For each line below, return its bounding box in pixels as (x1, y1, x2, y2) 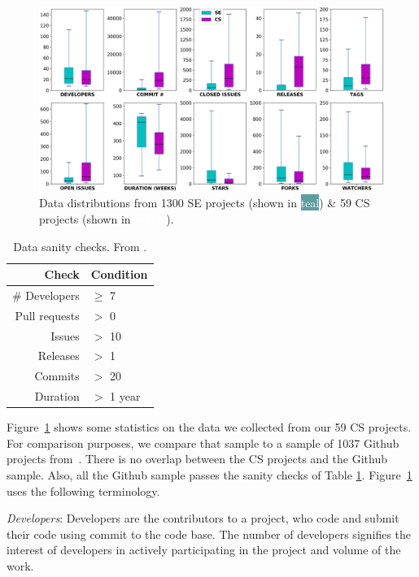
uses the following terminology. (7, 482, 160, 499)
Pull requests (15, 306, 80, 323)
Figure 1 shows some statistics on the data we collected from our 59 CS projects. (7, 419, 412, 436)
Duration (34, 388, 80, 405)
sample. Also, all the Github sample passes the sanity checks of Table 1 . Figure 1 (7, 466, 412, 484)
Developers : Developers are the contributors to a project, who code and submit (7, 510, 399, 527)
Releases (37, 347, 80, 364)
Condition (90, 266, 148, 283)
